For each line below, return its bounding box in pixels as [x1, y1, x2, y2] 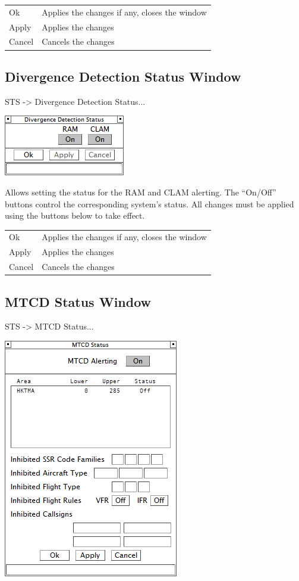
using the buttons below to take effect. [5, 209, 145, 222]
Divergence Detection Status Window [5, 67, 241, 85]
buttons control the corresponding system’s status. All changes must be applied [5, 197, 294, 210]
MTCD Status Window [5, 292, 152, 310]
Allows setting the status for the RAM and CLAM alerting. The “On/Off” [5, 185, 276, 198]
